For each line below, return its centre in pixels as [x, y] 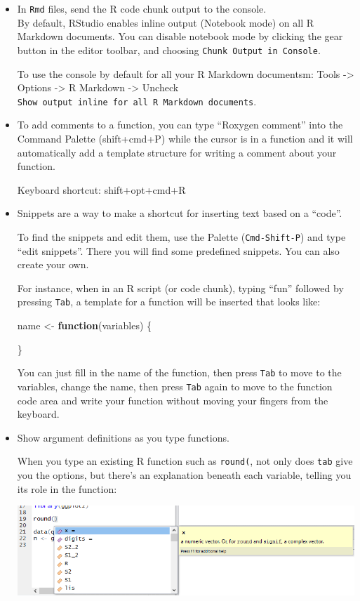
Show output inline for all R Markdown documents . [137, 101]
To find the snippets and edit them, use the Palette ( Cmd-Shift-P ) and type [181, 236]
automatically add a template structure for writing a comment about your [177, 152]
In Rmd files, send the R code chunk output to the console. [142, 8]
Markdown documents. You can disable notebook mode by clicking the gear [180, 36]
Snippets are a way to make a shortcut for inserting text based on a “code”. [180, 213]
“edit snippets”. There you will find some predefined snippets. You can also [178, 250]
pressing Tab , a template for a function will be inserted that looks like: [169, 302]
